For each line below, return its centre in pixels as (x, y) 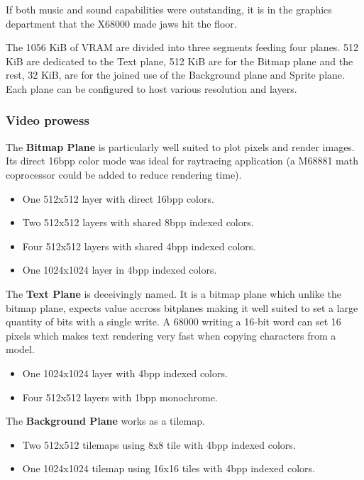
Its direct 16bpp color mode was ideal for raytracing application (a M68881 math (182, 161)
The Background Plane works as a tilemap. (105, 421)
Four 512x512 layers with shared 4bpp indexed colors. (139, 246)
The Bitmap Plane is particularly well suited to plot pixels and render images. (180, 146)
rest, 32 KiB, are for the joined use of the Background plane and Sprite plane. (175, 75)
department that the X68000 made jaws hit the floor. (121, 23)
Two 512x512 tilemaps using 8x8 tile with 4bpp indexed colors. (159, 444)
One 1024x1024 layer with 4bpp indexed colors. (125, 373)
